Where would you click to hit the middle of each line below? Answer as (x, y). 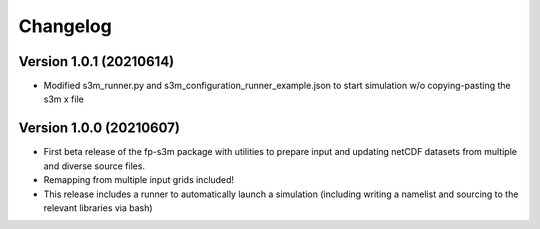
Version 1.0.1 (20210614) (96, 61)
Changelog (65, 26)
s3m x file (63, 99)
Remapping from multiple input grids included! (139, 180)
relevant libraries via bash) (98, 207)
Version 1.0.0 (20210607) (99, 128)
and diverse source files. (94, 166)
